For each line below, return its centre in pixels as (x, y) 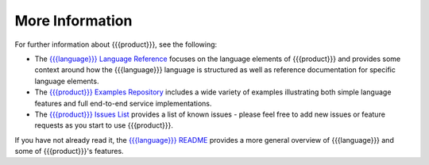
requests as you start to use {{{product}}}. (104, 125)
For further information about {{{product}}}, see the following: (116, 44)
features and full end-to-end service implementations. (123, 103)
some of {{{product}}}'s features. (69, 152)
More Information (73, 21)
